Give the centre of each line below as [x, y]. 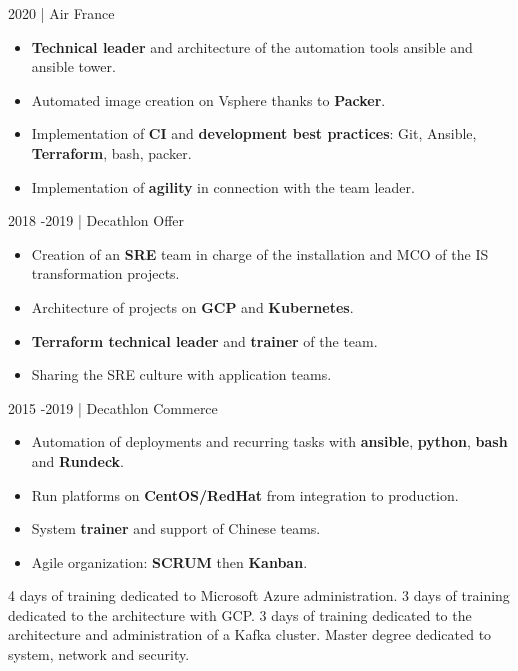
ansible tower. [73, 66]
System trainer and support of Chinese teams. [176, 528]
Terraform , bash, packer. [111, 152]
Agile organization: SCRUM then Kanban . [169, 561]
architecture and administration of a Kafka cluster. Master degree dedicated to [250, 634]
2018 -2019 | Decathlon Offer [96, 220]
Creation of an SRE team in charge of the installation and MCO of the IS [260, 253]
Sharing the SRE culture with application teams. [181, 374]
